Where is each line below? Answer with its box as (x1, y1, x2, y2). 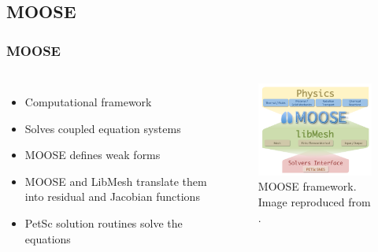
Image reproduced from (258, 193, 371, 209)
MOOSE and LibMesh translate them (24, 172, 207, 189)
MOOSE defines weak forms (24, 146, 161, 163)
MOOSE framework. (258, 178, 357, 195)
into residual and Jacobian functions (24, 188, 200, 205)
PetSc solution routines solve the (24, 214, 183, 231)
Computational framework (24, 94, 152, 109)
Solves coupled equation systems (24, 120, 181, 136)
